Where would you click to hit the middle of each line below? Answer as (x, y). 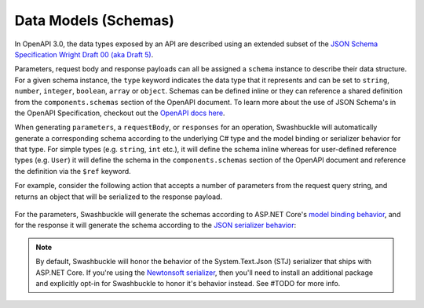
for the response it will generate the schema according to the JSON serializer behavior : (155, 225)
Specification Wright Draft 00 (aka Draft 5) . (84, 54)
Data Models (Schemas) (94, 20)
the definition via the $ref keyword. (73, 171)
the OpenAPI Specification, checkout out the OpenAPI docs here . (120, 113)
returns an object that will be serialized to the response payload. (119, 197)
